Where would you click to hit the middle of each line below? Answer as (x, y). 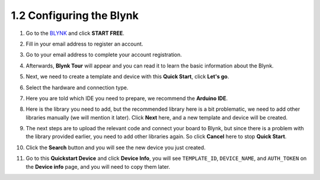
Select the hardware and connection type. (77, 87)
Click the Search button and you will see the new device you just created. (116, 147)
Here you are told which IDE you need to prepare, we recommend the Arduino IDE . (127, 98)
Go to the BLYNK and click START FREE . (75, 33)
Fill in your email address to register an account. (84, 44)
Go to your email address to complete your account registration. (104, 55)
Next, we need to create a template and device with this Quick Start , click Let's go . (127, 76)
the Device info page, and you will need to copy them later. (98, 166)
